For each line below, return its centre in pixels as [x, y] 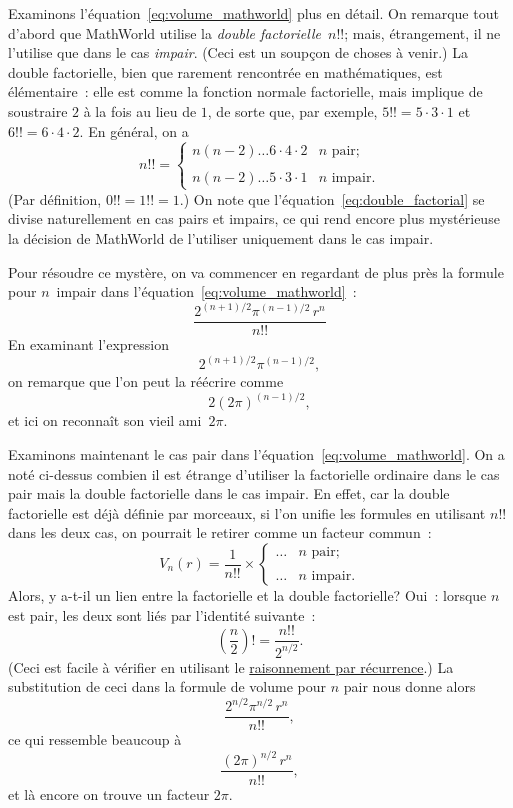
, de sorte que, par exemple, [292, 110]
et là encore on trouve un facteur [109, 793]
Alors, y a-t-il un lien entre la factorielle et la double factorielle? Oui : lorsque [247, 595]
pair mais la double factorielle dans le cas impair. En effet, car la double [229, 493]
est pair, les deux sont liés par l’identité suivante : [162, 614]
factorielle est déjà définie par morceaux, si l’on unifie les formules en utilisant [247, 512]
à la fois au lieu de [140, 110]
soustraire [38, 110]
